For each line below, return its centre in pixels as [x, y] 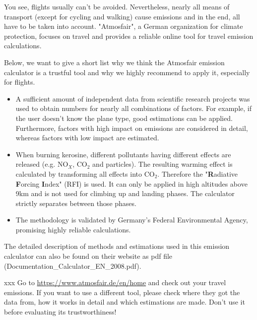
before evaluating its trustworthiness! [60, 312]
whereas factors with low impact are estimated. [87, 138]
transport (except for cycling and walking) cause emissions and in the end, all [122, 16]
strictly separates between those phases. [76, 203]
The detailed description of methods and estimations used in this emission [117, 246]
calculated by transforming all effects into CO [85, 173]
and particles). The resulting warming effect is [162, 164]
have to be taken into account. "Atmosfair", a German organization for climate [124, 26]
